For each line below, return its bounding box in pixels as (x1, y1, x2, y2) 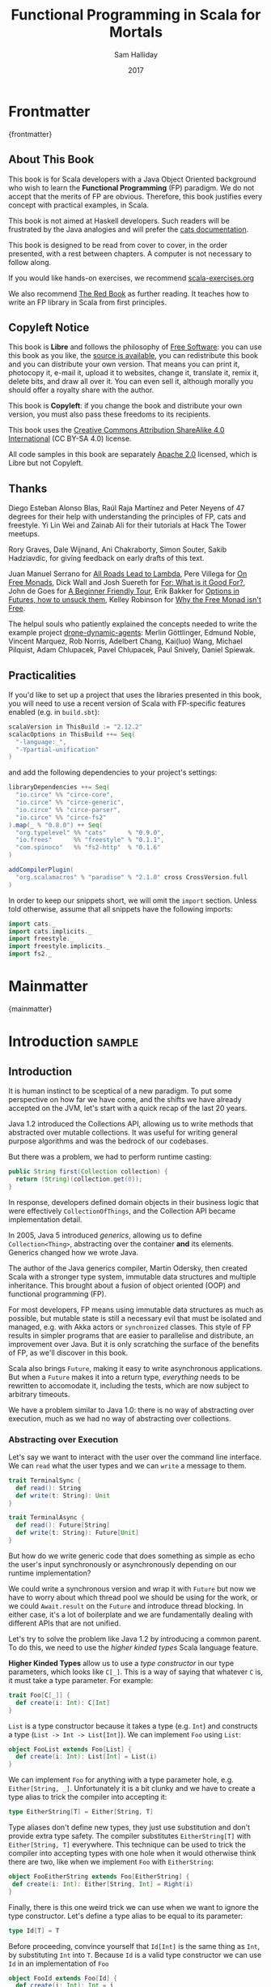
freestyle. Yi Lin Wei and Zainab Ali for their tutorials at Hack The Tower (8, 520, 247, 530)
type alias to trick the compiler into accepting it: (8, 1793, 167, 1802)
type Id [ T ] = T (8, 1926, 60, 1934)
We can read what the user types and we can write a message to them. (8, 1460, 247, 1470)
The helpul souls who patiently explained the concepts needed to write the (8, 619, 257, 629)
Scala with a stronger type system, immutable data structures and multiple (8, 1271, 256, 1281)
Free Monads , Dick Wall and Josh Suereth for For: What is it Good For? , (8, 578, 246, 588)
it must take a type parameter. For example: (8, 1675, 154, 1685)
